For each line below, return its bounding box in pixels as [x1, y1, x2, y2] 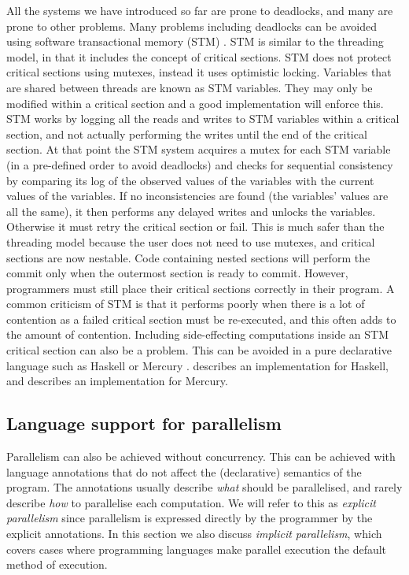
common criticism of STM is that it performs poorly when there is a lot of [6, 295, 365, 312]
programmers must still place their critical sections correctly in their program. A [6, 280, 395, 296]
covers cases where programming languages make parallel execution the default [6, 540, 387, 557]
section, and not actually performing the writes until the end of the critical [6, 125, 367, 142]
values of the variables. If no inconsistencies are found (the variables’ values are [6, 187, 389, 204]
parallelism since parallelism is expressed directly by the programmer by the [6, 510, 373, 526]
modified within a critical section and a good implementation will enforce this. [6, 95, 384, 111]
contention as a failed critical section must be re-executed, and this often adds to [6, 310, 396, 327]
